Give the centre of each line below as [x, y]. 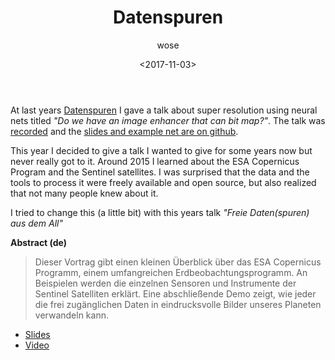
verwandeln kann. [71, 315]
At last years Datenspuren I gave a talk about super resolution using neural [164, 110]
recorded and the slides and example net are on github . [124, 131]
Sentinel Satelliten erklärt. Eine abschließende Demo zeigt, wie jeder [175, 293]
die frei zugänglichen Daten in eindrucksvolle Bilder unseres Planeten [178, 304]
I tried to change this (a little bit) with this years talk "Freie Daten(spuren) [160, 212]
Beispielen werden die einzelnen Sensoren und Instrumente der [165, 283]
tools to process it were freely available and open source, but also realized [163, 182]
